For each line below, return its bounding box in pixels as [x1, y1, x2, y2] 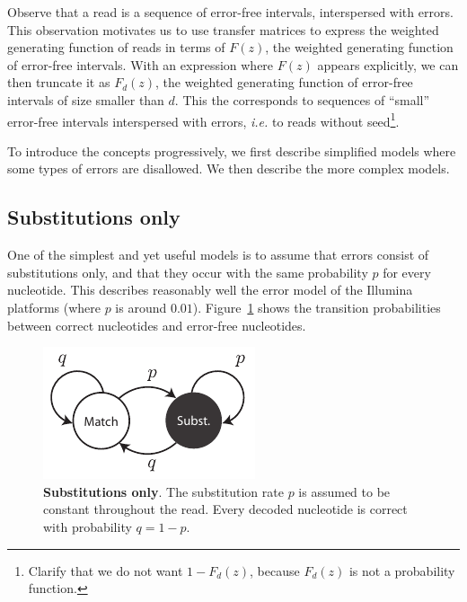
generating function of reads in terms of [7, 38, 225, 57]
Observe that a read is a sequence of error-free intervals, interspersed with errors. [7, 3, 454, 21]
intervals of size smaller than [7, 90, 164, 109]
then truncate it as [7, 73, 110, 92]
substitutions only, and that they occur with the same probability [7, 262, 368, 281]
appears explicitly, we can [317, 55, 459, 74]
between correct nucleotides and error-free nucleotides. [7, 315, 306, 334]
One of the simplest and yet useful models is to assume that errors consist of [7, 245, 429, 264]
